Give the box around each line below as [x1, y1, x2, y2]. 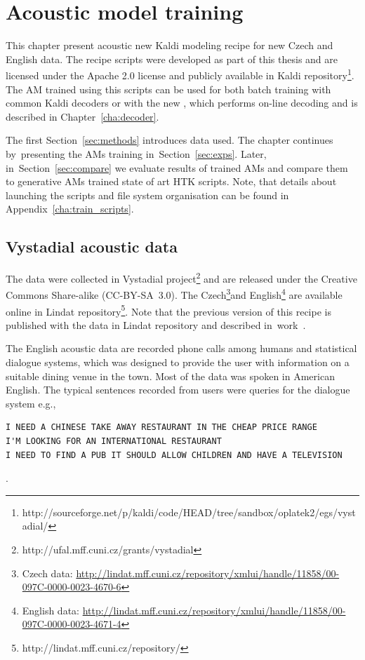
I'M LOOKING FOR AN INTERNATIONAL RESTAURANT [6, 436, 222, 447]
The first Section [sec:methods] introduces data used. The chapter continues [6, 133, 333, 147]
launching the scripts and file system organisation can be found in [6, 187, 289, 202]
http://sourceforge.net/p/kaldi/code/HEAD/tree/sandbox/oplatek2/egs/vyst [22, 504, 356, 519]
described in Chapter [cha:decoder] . [6, 109, 159, 123]
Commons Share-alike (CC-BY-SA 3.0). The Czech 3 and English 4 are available [6, 285, 343, 302]
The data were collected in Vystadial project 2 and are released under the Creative [6, 269, 357, 285]
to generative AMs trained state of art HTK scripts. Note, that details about [6, 174, 337, 189]
